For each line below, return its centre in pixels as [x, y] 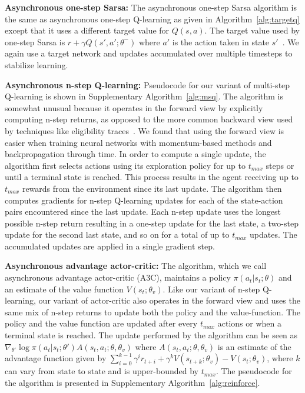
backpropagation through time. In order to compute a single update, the [135, 154]
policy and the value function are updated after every [101, 323]
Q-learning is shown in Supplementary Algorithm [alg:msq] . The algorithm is [144, 96]
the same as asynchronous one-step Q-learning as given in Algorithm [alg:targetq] [152, 19]
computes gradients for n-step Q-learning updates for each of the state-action [144, 200]
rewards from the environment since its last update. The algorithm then [152, 188]
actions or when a [250, 323]
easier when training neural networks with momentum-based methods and [138, 142]
